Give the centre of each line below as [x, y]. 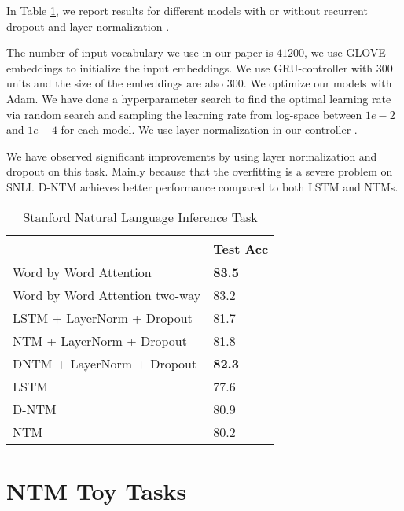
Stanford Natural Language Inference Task [140, 217]
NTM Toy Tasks [97, 490]
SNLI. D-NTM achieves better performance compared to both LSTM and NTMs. [202, 186]
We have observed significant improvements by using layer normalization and [192, 156]
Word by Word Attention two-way [107, 294]
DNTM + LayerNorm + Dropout [105, 363]
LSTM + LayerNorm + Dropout [103, 317]
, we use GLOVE [345, 52]
